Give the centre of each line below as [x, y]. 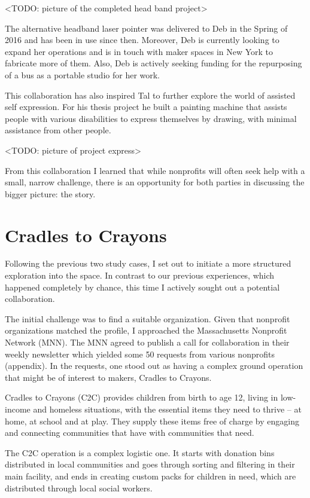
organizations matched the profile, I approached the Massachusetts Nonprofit [146, 330]
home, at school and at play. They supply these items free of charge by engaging [152, 421]
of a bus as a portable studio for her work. [83, 74]
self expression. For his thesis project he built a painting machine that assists [146, 107]
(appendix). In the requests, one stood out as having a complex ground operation [154, 366]
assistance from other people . [58, 130]
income [18, 409]
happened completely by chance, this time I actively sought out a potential [142, 287]
